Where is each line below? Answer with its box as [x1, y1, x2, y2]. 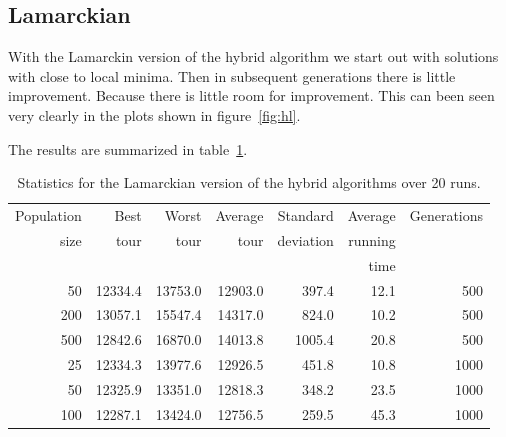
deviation [277, 229, 334, 250]
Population [15, 205, 82, 226]
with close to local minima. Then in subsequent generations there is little [8, 65, 456, 86]
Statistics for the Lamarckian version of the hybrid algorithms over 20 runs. [17, 172, 481, 193]
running [348, 229, 396, 250]
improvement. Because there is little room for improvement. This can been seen [8, 85, 495, 106]
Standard [277, 205, 334, 226]
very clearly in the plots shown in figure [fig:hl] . [8, 104, 301, 125]
